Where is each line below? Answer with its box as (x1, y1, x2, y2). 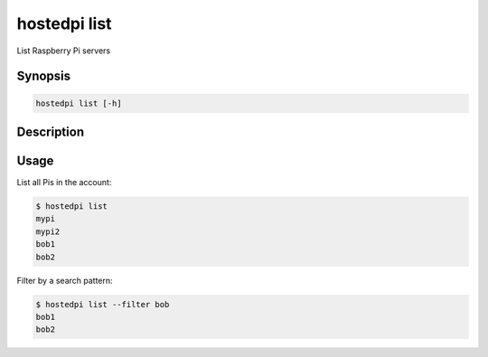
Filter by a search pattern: (16, 275, 113, 286)
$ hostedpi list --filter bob (35, 299, 170, 309)
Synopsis (16, 69, 71, 84)
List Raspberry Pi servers (16, 45, 111, 56)
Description (16, 124, 85, 139)
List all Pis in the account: (16, 177, 112, 188)
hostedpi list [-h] (35, 98, 122, 108)
